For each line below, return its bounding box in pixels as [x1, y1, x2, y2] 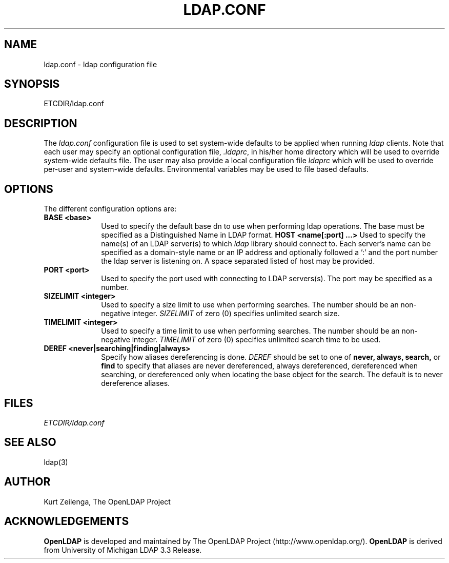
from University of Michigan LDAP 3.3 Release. [44, 545, 202, 554]
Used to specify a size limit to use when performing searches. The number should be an [101, 300, 399, 309]
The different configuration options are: [44, 204, 177, 213]
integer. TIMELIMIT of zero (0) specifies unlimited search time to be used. [132, 335, 381, 344]
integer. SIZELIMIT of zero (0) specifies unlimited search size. [132, 309, 340, 318]
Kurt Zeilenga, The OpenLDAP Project [44, 497, 171, 506]
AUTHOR [4, 475, 51, 489]
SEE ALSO [4, 436, 56, 449]
